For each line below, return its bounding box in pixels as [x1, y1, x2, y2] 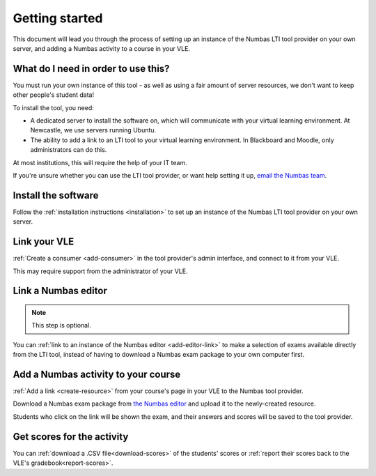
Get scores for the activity [13, 431, 129, 443]
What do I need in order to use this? [13, 63, 170, 75]
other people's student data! [13, 91, 94, 99]
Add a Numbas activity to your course [13, 368, 181, 380]
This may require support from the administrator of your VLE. [13, 267, 188, 275]
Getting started [13, 10, 103, 26]
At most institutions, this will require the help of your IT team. [13, 158, 187, 167]
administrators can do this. [30, 146, 107, 154]
